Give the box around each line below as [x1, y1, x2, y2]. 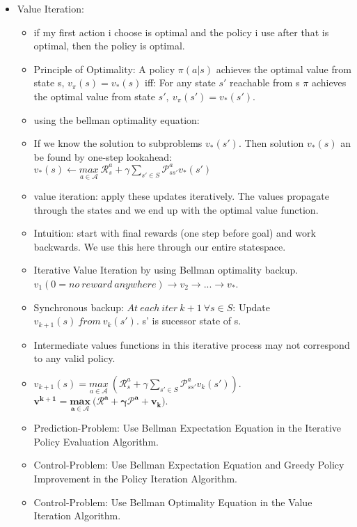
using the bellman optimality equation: [33, 112, 200, 127]
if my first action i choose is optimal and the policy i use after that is [33, 24, 329, 39]
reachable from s [230, 75, 300, 90]
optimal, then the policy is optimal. [33, 38, 185, 53]
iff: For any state [145, 75, 216, 90]
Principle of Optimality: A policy [33, 61, 175, 76]
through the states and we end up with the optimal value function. [33, 202, 319, 217]
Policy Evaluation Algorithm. [33, 434, 159, 448]
